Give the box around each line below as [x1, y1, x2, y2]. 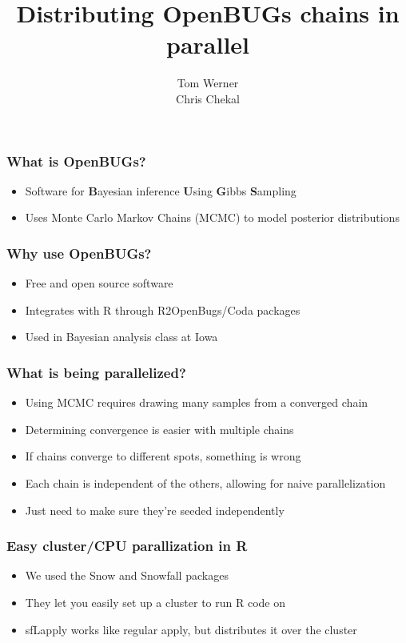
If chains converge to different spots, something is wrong [25, 448, 301, 464]
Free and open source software [25, 275, 173, 291]
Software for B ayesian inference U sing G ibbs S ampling [25, 182, 297, 199]
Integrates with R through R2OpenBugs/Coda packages [25, 301, 301, 318]
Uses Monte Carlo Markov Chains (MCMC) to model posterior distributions [25, 209, 400, 226]
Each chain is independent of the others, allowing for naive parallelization [25, 474, 386, 491]
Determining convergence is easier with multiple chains [25, 420, 294, 437]
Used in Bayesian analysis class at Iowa [25, 328, 218, 345]
